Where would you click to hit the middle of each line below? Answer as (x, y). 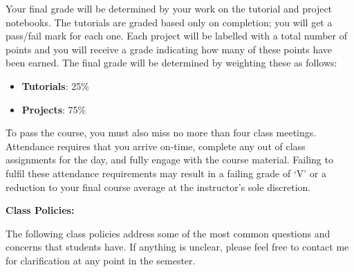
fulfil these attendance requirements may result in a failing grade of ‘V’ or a (166, 173)
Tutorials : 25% (55, 85)
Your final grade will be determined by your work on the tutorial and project (169, 8)
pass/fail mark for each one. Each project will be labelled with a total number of (177, 36)
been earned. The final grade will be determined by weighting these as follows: (171, 63)
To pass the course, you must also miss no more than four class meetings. (161, 133)
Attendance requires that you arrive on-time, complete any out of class (156, 146)
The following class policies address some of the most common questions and (168, 233)
